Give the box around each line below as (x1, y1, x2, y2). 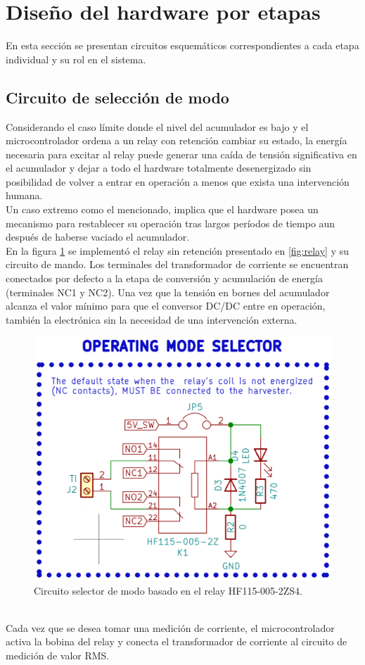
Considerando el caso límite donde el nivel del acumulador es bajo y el (6, 119, 309, 134)
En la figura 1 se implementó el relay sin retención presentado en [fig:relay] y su (6, 243, 349, 258)
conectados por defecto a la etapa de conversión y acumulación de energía (6, 271, 323, 286)
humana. (6, 188, 43, 203)
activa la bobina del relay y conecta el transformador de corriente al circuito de (6, 634, 347, 649)
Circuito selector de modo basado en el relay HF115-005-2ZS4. (34, 583, 302, 597)
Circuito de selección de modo (6, 86, 229, 108)
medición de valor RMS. (6, 647, 110, 662)
